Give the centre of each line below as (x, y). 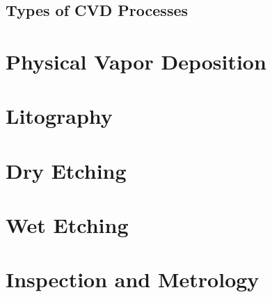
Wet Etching (67, 225)
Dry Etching (66, 170)
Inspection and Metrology (133, 279)
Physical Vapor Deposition (136, 61)
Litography (59, 116)
